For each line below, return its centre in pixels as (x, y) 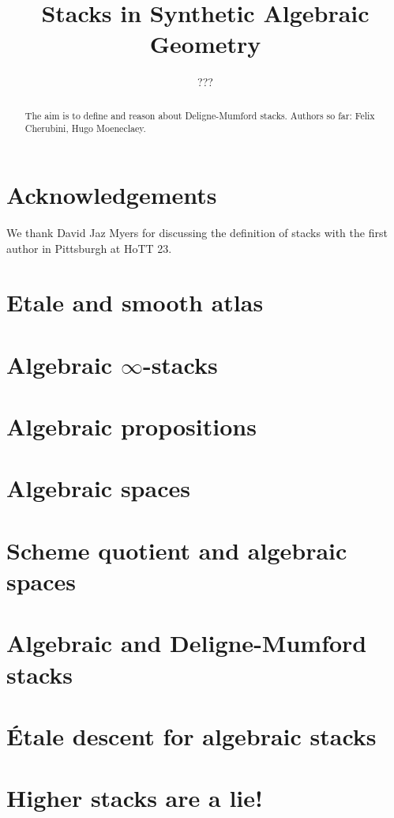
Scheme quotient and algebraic (177, 550)
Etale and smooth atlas (135, 302)
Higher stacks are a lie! (135, 798)
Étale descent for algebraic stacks (191, 735)
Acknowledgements (112, 195)
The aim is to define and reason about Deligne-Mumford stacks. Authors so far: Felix (200, 115)
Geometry (205, 44)
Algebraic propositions (131, 426)
